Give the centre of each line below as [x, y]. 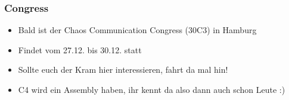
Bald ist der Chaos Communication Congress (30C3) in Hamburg [137, 30]
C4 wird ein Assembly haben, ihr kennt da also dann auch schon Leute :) [152, 89]
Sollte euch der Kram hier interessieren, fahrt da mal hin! [123, 70]
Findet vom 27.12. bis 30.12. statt [80, 49]
